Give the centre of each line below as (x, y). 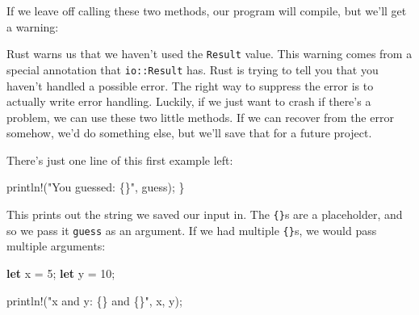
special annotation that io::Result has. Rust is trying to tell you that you (193, 69)
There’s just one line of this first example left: (120, 160)
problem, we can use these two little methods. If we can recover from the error (200, 117)
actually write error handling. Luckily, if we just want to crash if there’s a (189, 101)
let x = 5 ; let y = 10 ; (61, 273)
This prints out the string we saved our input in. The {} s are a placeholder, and (205, 214)
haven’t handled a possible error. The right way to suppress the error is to (190, 85)
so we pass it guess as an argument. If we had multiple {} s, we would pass (192, 230)
